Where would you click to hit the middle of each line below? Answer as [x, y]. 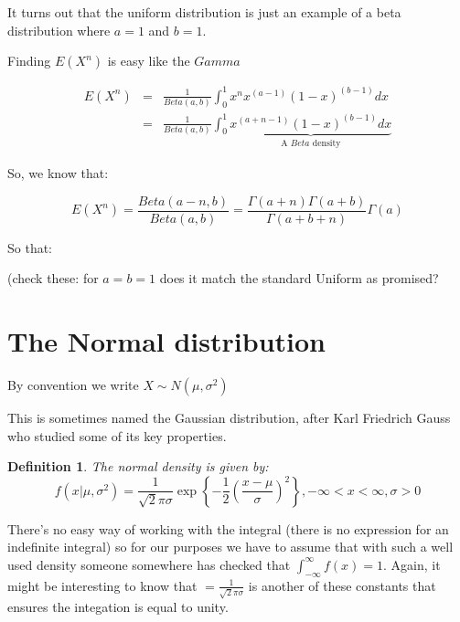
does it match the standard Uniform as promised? [299, 278]
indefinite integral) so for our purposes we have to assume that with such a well [230, 547]
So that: [30, 247]
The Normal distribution [166, 341]
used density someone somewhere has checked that [149, 564]
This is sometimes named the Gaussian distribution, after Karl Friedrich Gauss [229, 417]
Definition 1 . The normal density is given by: [138, 466]
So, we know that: [58, 173]
